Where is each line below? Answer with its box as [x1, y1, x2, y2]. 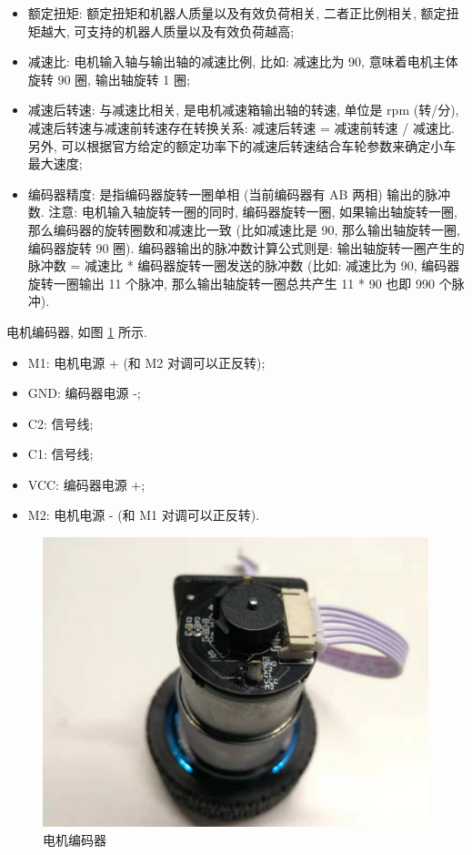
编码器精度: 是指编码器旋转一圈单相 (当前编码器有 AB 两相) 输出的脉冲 [27, 184, 451, 203]
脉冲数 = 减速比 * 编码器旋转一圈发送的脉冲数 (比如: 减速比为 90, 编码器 [27, 256, 460, 275]
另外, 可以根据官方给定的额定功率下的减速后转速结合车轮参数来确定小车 [27, 136, 457, 155]
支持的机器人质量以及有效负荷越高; [86, 21, 295, 40]
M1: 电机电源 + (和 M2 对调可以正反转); [27, 352, 266, 372]
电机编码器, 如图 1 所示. [6, 321, 147, 341]
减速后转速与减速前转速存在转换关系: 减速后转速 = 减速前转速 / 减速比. [27, 117, 455, 137]
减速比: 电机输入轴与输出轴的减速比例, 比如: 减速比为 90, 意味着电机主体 [27, 52, 458, 71]
